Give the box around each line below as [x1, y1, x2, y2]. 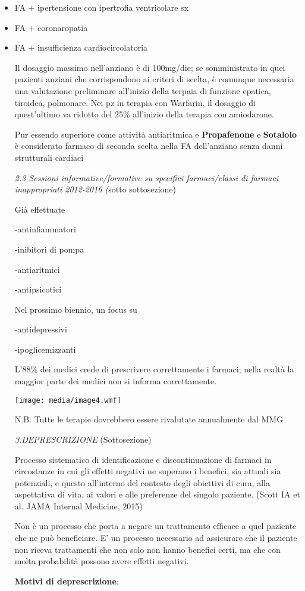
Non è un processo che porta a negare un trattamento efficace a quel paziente [14, 520, 297, 532]
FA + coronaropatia [14, 21, 88, 33]
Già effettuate [14, 203, 65, 215]
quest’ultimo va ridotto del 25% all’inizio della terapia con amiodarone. [14, 108, 274, 120]
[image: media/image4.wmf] [14, 396, 121, 405]
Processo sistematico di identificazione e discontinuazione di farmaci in [14, 453, 272, 465]
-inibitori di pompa [14, 242, 84, 255]
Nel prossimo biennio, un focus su [14, 303, 137, 315]
